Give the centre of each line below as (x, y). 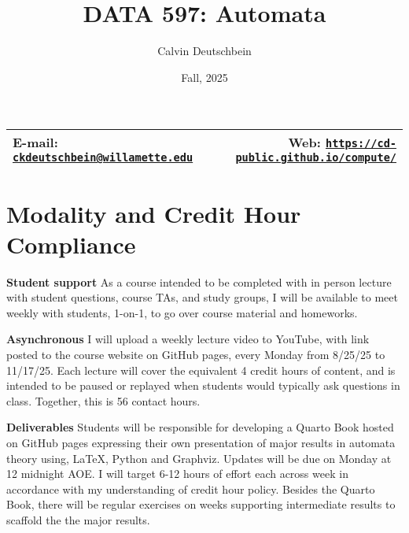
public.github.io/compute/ (316, 158)
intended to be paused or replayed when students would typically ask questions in (203, 385)
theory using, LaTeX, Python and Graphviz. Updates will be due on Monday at (199, 458)
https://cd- (361, 144)
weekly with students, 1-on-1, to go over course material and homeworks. (182, 312)
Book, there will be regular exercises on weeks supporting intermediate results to (201, 504)
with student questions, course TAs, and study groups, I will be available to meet (202, 297)
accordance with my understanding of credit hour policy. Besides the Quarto (191, 489)
